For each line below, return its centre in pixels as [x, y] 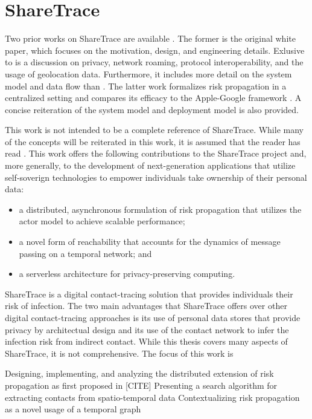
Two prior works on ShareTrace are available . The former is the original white [150, 38]
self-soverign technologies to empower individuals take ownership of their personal [156, 177]
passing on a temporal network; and [85, 253]
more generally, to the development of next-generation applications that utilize [150, 165]
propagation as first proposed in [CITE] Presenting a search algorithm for [141, 385]
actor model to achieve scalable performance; [102, 221]
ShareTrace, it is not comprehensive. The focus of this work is [119, 353]
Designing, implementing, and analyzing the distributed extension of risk [139, 373]
